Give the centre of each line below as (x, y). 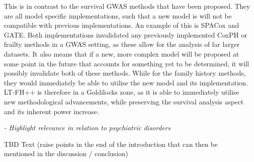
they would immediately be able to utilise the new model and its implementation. (126, 82)
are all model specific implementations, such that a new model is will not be (118, 15)
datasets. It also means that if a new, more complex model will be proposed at (122, 53)
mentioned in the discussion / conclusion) (66, 153)
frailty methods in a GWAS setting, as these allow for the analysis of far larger (122, 44)
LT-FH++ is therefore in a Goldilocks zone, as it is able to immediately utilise (122, 92)
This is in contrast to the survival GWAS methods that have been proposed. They (127, 6)
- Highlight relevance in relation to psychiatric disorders (87, 128)
